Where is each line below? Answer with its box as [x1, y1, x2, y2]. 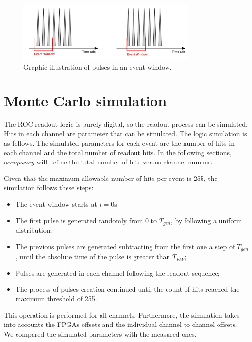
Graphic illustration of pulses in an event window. [23, 62, 172, 72]
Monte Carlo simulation [4, 90, 167, 110]
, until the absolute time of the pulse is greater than [15, 251, 170, 261]
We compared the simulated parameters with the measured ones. [4, 328, 197, 339]
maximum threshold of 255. [15, 293, 97, 303]
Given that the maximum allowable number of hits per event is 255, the [4, 173, 218, 183]
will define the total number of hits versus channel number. [36, 157, 213, 167]
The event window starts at [15, 199, 97, 209]
